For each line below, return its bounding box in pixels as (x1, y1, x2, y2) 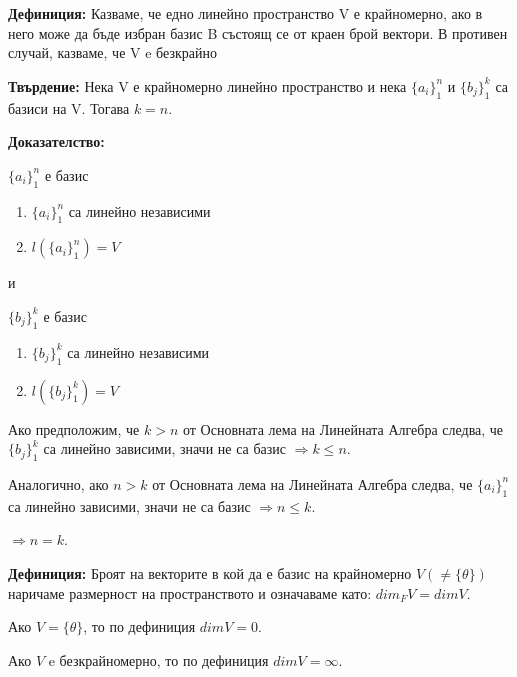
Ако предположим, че (8, 418, 140, 439)
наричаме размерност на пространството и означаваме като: (8, 582, 372, 603)
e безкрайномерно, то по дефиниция (48, 649, 269, 670)
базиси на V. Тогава (8, 97, 130, 118)
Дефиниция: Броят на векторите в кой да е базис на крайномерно (8, 562, 412, 583)
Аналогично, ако (8, 473, 109, 494)
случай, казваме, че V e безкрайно (8, 42, 217, 63)
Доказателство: (8, 131, 105, 152)
